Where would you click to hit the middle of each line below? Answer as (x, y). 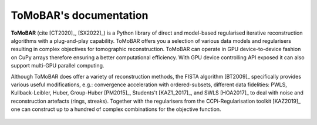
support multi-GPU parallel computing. (58, 66)
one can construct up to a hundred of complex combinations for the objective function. (116, 109)
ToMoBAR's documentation (80, 15)
